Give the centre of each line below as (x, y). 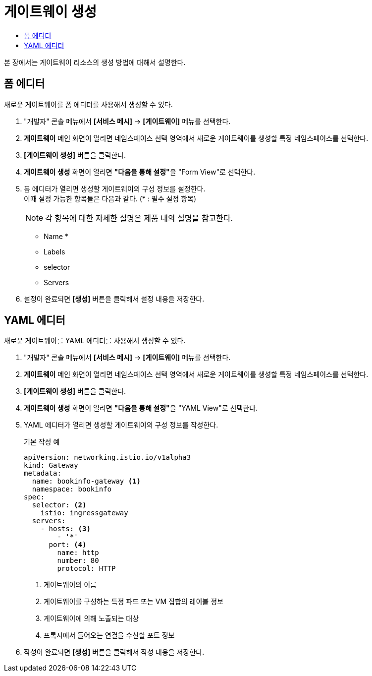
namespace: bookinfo (72, 489)
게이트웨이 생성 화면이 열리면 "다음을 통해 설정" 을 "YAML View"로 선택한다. (141, 408)
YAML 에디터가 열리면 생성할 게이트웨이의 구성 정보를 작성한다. (121, 425)
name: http (78, 553)
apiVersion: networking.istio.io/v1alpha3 (107, 458)
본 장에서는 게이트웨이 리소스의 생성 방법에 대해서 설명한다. (95, 62)
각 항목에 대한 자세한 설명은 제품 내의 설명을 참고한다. (139, 218)
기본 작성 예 (42, 442)
